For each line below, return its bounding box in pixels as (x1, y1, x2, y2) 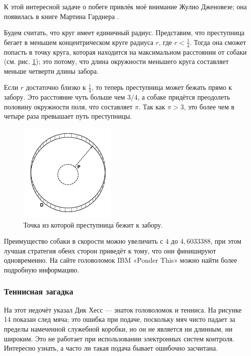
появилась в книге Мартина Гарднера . (4, 11, 119, 21)
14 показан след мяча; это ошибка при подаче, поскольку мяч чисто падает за (4, 314, 235, 324)
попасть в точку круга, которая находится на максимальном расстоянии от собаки (4, 46, 247, 57)
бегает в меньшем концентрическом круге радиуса (4, 37, 154, 47)
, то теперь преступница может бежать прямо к (91, 82, 232, 92)
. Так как (139, 101, 166, 111)
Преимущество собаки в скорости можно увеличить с (4, 236, 163, 246)
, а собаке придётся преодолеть (137, 92, 230, 102)
